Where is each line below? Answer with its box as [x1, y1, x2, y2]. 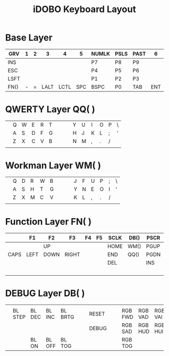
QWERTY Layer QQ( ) [5, 104, 96, 115]
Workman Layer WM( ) [5, 160, 102, 171]
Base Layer [5, 32, 53, 43]
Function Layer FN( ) [5, 216, 92, 227]
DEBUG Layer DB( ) [5, 287, 86, 299]
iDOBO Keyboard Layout [33, 4, 136, 15]
